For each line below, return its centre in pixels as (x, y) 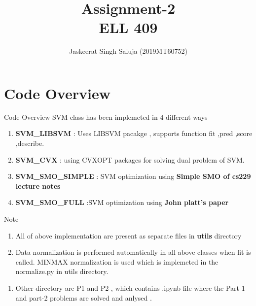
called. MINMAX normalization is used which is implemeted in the (117, 261)
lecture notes (38, 186)
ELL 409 (128, 27)
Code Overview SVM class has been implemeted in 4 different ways (106, 117)
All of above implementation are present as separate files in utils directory (128, 235)
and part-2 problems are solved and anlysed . (84, 297)
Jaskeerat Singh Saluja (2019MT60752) (128, 51)
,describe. (30, 143)
